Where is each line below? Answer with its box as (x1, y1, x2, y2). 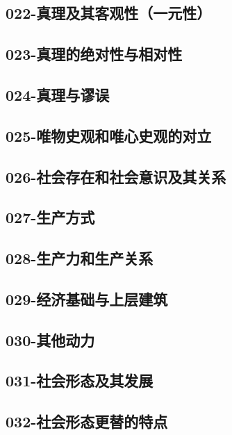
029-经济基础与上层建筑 (6, 288, 168, 309)
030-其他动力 (6, 329, 95, 350)
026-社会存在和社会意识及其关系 (6, 165, 226, 187)
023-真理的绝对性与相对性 (6, 43, 183, 65)
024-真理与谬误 (6, 83, 110, 105)
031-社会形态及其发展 (6, 370, 154, 391)
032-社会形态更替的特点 (6, 411, 168, 432)
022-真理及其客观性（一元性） (6, 2, 212, 24)
